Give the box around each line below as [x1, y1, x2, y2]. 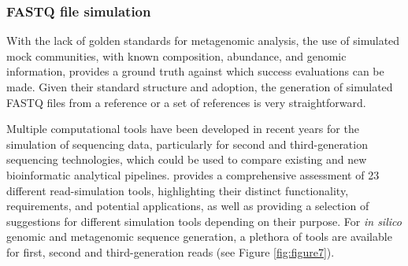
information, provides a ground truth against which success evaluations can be [6, 63, 384, 79]
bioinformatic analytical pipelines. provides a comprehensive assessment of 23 [6, 166, 380, 183]
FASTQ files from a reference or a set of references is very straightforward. [6, 94, 366, 110]
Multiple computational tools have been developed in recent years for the [6, 120, 359, 137]
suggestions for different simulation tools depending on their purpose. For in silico [6, 212, 402, 229]
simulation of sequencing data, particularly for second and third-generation [6, 135, 368, 152]
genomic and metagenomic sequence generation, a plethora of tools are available [6, 228, 392, 245]
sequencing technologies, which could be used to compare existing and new [6, 151, 367, 168]
